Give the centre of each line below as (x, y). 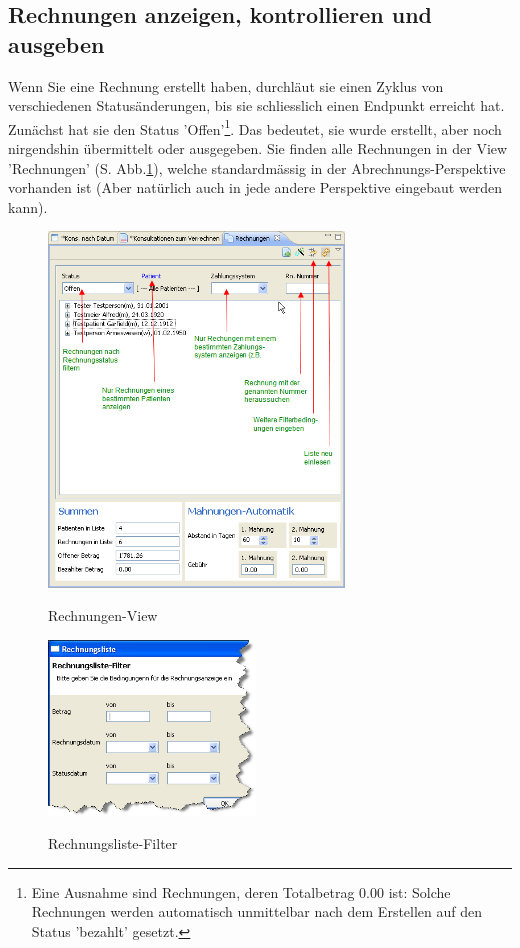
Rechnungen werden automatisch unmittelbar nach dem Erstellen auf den (257, 911)
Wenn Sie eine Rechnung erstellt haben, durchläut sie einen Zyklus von (226, 85)
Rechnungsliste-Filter (113, 843)
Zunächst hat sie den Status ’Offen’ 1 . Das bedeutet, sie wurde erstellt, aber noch (255, 127)
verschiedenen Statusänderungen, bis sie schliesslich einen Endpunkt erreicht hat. (256, 105)
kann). (28, 206)
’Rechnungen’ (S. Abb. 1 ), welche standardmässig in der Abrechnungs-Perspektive (257, 167)
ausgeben (56, 43)
